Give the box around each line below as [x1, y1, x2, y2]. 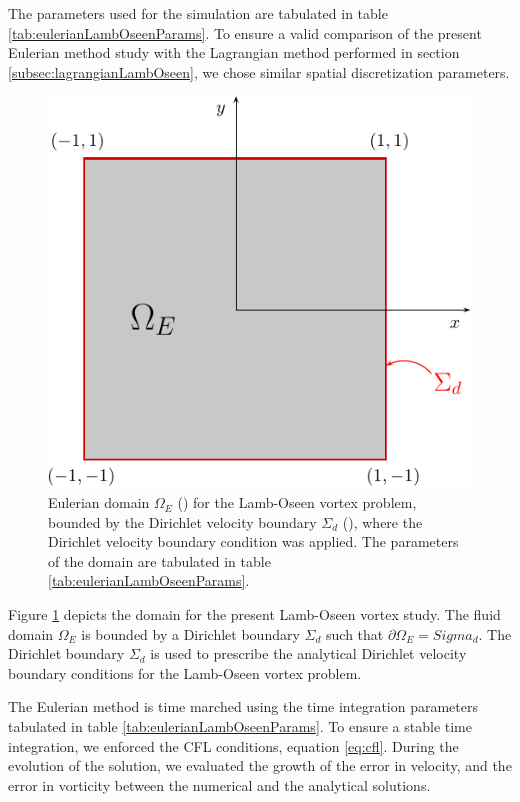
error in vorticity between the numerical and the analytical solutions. [8, 774, 431, 795]
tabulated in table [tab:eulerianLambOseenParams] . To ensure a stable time [8, 716, 473, 737]
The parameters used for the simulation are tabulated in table [8, 3, 388, 23]
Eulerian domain [48, 492, 150, 513]
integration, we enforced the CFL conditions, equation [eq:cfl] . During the [8, 735, 459, 756]
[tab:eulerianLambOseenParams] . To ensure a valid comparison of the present [8, 22, 482, 43]
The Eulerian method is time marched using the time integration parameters [8, 696, 478, 717]
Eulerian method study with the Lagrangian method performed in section [8, 42, 460, 63]
